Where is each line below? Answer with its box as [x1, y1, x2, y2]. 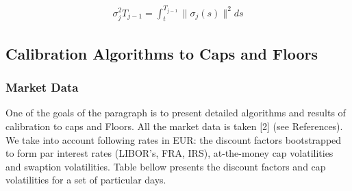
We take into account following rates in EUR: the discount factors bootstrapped [5, 132, 342, 147]
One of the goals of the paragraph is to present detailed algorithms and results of [5, 105, 346, 120]
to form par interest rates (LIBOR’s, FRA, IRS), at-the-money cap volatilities [5, 146, 334, 160]
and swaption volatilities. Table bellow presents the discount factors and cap [5, 159, 326, 173]
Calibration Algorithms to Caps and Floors [5, 42, 318, 64]
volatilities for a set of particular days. [5, 173, 166, 187]
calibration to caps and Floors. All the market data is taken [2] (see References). [5, 118, 343, 133]
